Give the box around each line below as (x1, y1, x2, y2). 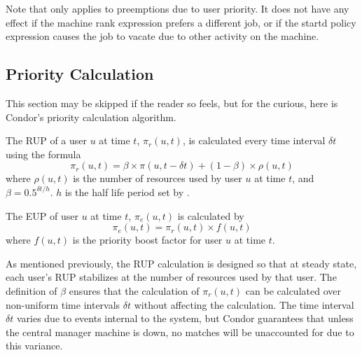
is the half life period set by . (65, 184, 190, 199)
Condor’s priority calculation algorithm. (6, 109, 176, 124)
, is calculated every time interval (182, 133, 326, 148)
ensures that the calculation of (69, 283, 200, 298)
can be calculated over (245, 283, 341, 298)
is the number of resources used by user (73, 171, 242, 186)
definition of (6, 283, 57, 298)
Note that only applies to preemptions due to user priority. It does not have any (6, 1, 349, 15)
